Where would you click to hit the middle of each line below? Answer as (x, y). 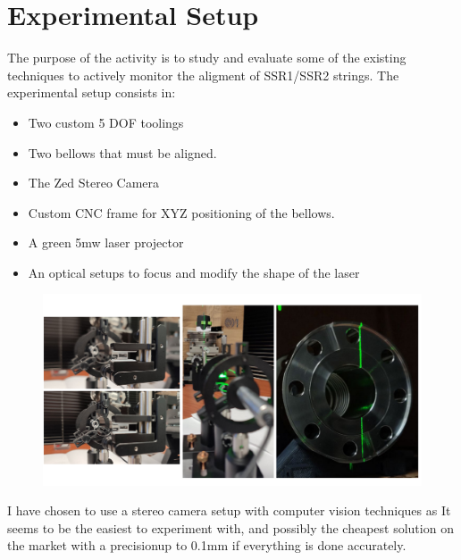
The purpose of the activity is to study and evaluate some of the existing (207, 58)
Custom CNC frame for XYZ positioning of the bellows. (181, 212)
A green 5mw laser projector (106, 242)
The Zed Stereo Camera (94, 183)
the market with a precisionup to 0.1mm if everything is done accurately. (207, 545)
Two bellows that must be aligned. (122, 152)
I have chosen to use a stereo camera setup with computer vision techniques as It (229, 510)
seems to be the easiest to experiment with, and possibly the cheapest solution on (230, 527)
